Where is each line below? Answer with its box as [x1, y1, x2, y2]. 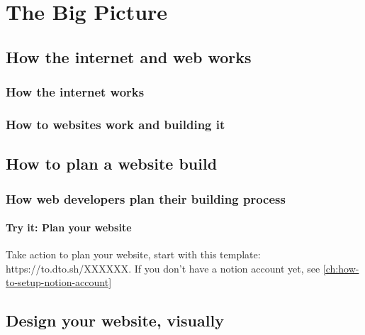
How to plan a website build [6, 153, 218, 175]
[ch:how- [322, 260, 359, 275]
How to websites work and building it [6, 115, 225, 133]
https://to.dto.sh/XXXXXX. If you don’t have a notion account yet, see [6, 260, 320, 275]
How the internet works [6, 83, 145, 101]
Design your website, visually [6, 309, 224, 331]
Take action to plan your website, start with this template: [6, 247, 261, 262]
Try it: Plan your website [6, 220, 132, 235]
